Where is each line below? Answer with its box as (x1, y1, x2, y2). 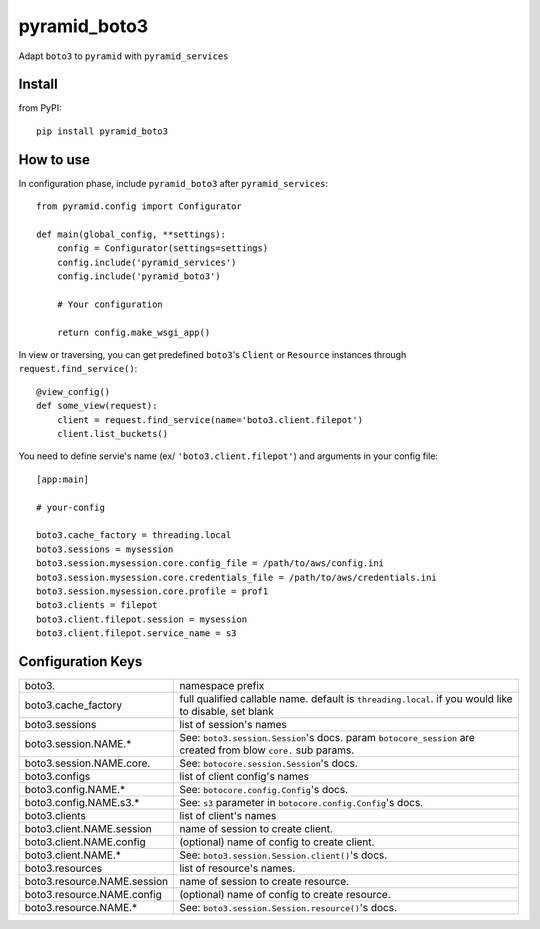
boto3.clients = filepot (36, 600, 158, 611)
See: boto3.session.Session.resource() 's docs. (179, 900, 397, 914)
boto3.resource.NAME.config (24, 887, 162, 901)
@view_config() (36, 386, 111, 397)
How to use (18, 151, 90, 168)
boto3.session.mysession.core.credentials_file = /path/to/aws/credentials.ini (36, 571, 437, 583)
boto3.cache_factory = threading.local (36, 530, 232, 541)
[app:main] (36, 473, 90, 485)
